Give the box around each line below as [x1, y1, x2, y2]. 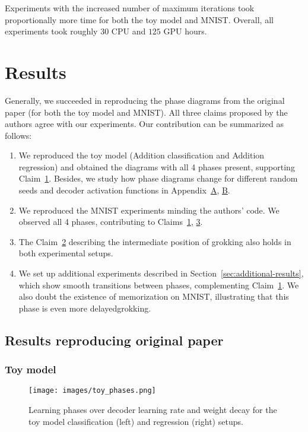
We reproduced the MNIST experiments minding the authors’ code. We [18, 204, 280, 216]
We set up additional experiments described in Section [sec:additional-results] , [18, 267, 304, 279]
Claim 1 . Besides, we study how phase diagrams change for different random [18, 172, 298, 185]
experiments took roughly [5, 25, 98, 37]
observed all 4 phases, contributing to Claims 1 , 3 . [18, 215, 203, 228]
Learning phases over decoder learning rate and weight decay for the [28, 404, 277, 416]
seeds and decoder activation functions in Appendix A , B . [18, 184, 230, 196]
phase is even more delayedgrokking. [18, 301, 151, 314]
